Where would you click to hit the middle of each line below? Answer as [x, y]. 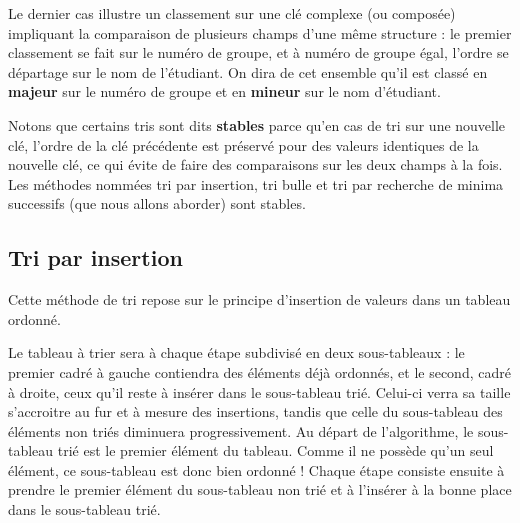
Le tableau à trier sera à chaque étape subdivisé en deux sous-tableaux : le [236, 352]
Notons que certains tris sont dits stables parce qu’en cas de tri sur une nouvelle [257, 124]
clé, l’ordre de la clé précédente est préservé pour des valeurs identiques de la [243, 144]
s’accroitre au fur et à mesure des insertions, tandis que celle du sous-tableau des [255, 411]
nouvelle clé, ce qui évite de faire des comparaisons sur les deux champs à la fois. [255, 164]
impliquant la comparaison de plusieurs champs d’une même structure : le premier [260, 32]
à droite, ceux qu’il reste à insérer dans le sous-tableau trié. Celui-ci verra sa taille [259, 391]
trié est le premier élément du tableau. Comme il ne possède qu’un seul [275, 450]
